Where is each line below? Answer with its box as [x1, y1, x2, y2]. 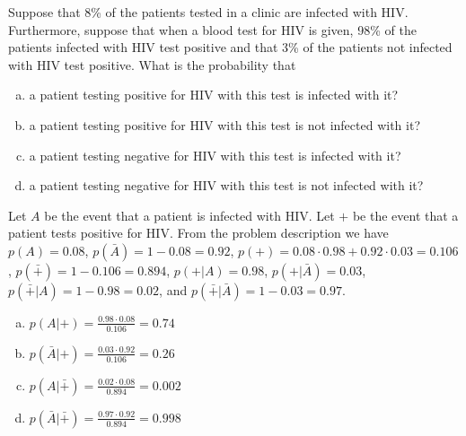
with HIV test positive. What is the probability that [8, 55, 296, 74]
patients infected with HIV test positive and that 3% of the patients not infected [8, 38, 453, 57]
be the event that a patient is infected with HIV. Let [44, 205, 335, 224]
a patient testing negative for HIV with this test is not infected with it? [29, 176, 424, 195]
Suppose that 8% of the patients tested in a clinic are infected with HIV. [8, 3, 409, 21]
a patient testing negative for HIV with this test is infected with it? [29, 145, 401, 164]
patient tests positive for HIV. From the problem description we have [8, 223, 389, 242]
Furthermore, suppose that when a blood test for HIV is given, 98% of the [8, 20, 417, 39]
